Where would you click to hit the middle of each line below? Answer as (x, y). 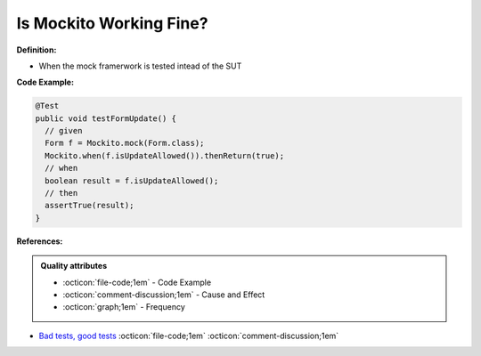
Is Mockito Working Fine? (112, 23)
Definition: (37, 50)
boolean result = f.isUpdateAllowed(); (132, 181)
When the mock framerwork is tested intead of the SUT (140, 66)
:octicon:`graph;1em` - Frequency (124, 307)
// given (64, 131)
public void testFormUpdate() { (106, 118)
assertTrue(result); (90, 206)
